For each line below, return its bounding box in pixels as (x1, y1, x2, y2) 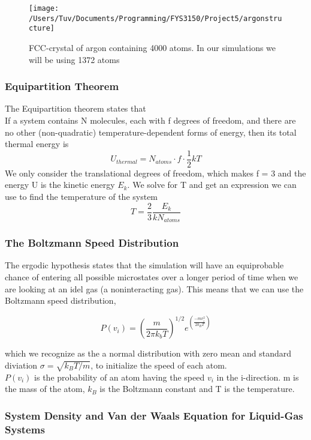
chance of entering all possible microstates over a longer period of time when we (5, 270, 298, 283)
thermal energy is (5, 137, 69, 150)
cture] (29, 24, 55, 33)
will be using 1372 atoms (29, 53, 120, 65)
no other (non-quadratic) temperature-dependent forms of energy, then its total (5, 125, 297, 138)
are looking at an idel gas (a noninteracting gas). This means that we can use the (5, 282, 304, 295)
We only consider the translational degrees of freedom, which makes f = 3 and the (5, 166, 306, 179)
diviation (5, 358, 38, 371)
